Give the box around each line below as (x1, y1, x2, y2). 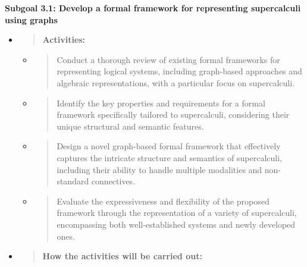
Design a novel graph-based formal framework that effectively (57, 140, 281, 152)
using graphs (5, 13, 58, 26)
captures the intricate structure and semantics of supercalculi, (57, 151, 282, 164)
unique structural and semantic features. (57, 120, 204, 132)
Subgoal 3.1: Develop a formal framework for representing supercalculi (5, 2, 301, 14)
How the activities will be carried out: (42, 250, 202, 262)
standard (57, 175, 89, 187)
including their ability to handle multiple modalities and (57, 163, 262, 175)
